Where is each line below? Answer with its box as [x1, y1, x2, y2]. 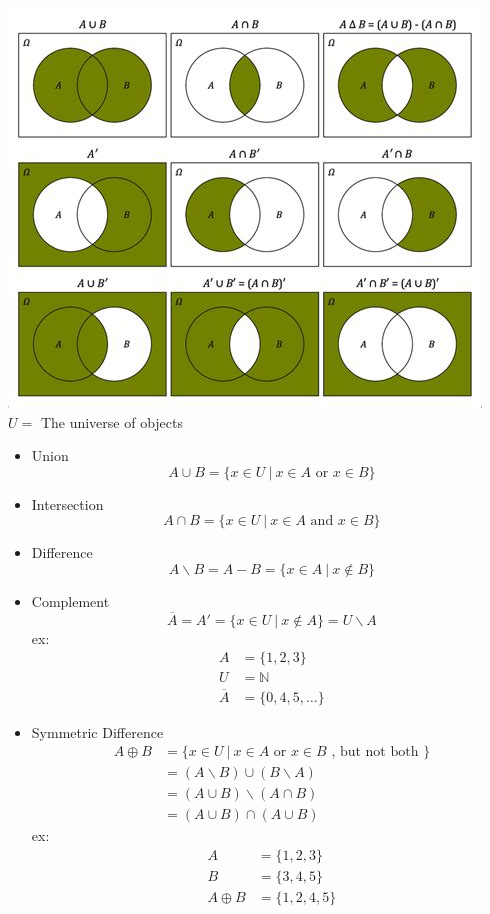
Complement [31, 590, 110, 611]
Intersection [31, 493, 104, 514]
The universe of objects [40, 411, 184, 432]
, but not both [331, 745, 419, 760]
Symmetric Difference [31, 721, 164, 742]
